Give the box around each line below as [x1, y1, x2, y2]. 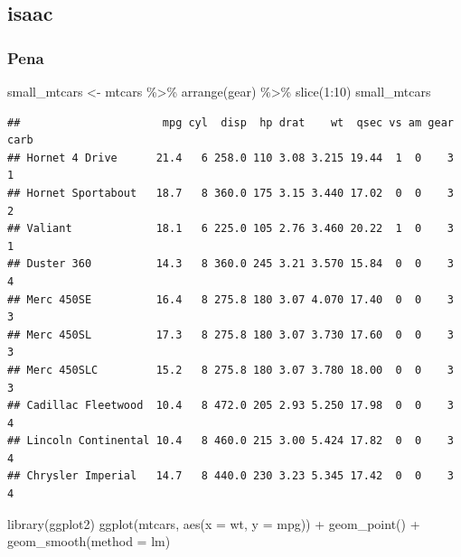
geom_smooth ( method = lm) [7, 532, 171, 551]
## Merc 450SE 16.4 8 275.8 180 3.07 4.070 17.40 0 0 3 [7, 292, 454, 306]
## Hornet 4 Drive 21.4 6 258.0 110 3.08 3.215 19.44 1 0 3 [7, 151, 454, 164]
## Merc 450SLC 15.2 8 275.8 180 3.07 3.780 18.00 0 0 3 [7, 363, 454, 376]
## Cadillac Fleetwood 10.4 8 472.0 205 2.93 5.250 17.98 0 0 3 [7, 399, 454, 413]
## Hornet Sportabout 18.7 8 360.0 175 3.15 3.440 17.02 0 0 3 [7, 186, 454, 200]
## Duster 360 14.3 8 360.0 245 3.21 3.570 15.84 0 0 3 [7, 257, 454, 271]
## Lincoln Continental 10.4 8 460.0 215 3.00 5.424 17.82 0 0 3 [7, 434, 454, 448]
